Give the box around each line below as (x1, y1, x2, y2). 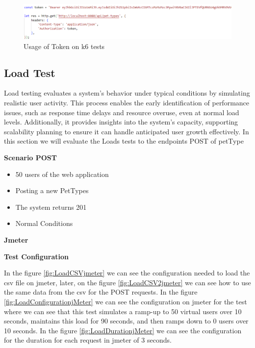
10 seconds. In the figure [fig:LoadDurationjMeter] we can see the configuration (4, 325, 242, 335)
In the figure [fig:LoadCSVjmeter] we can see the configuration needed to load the (4, 268, 250, 278)
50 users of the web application (15, 169, 109, 179)
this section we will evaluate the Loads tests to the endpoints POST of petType (4, 136, 244, 146)
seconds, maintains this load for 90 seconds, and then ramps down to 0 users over (4, 316, 249, 326)
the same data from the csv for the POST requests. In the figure (4, 287, 198, 297)
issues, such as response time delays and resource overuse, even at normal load (4, 107, 239, 117)
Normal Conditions (15, 218, 73, 228)
